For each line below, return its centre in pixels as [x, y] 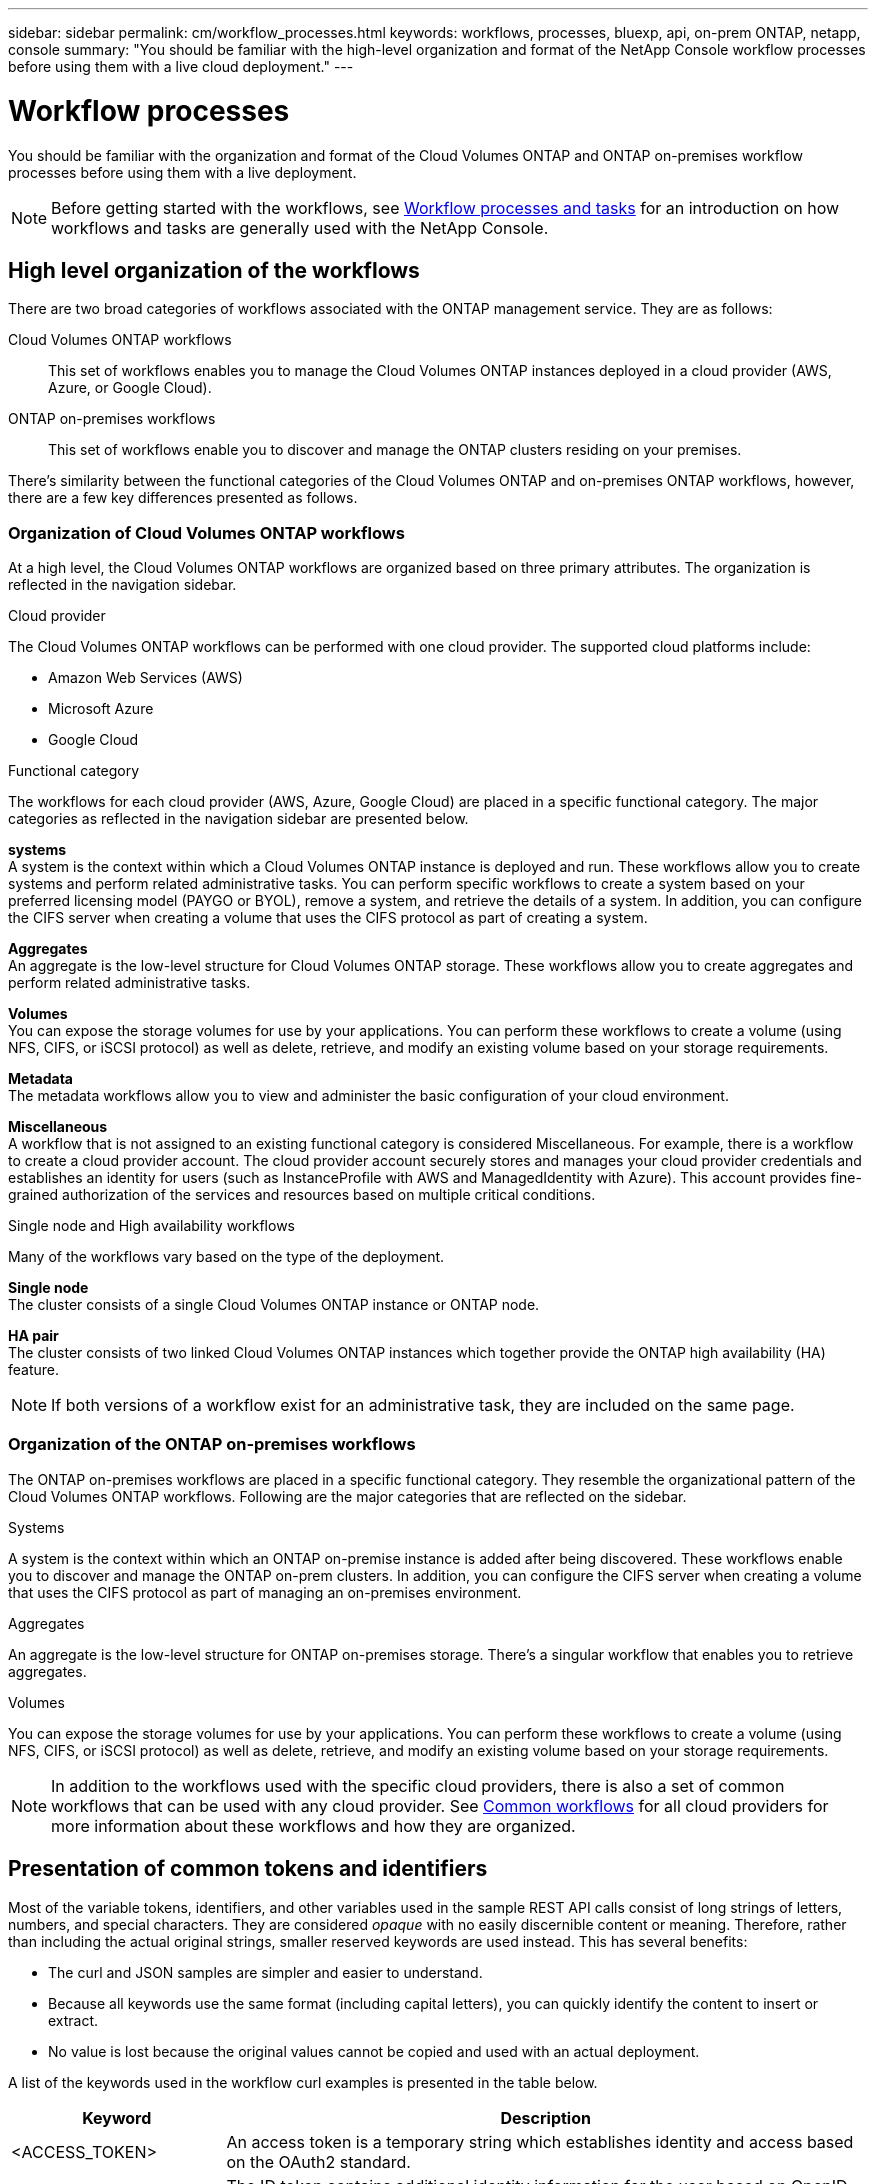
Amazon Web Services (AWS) [145, 678]
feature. [34, 1370]
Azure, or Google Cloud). [130, 388]
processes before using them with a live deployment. [182, 172]
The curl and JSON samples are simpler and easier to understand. [265, 1972]
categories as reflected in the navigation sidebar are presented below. [238, 819]
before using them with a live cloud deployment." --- [181, 66]
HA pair [33, 1336]
